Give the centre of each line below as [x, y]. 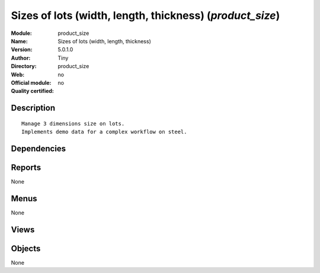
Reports [26, 167]
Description [33, 108]
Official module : [31, 82]
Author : [21, 58]
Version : [22, 50]
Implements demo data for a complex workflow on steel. [104, 132]
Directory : [24, 66]
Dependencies [39, 148]
